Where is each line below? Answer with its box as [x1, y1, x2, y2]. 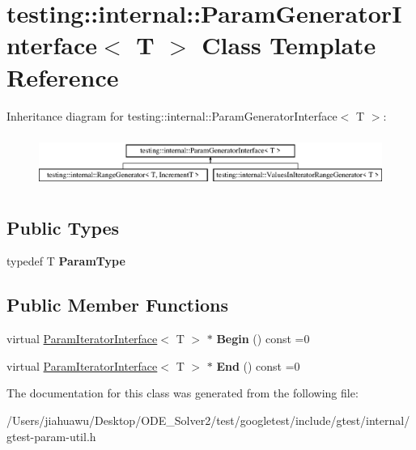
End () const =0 [216, 357, 300, 374]
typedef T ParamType [6, 253, 125, 270]
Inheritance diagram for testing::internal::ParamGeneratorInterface [6, 107, 337, 124]
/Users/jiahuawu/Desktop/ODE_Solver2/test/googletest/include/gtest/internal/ [6, 411, 410, 428]
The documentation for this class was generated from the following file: [6, 384, 359, 401]
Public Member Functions [6, 292, 228, 317]
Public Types [6, 214, 120, 240]
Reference [6, 60, 119, 93]
